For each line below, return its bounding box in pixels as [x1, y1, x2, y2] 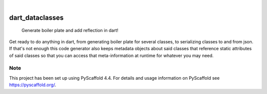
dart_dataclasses [9, 13, 64, 22]
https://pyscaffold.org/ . [9, 82, 56, 88]
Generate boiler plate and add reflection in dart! [21, 28, 119, 33]
